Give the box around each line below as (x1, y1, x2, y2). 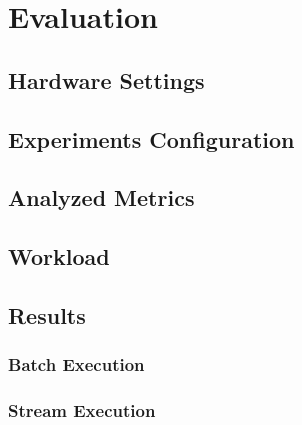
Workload (8, 241, 110, 272)
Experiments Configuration (8, 123, 295, 154)
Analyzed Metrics (8, 182, 195, 213)
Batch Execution (8, 352, 145, 377)
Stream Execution (8, 398, 156, 423)
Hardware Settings (8, 64, 205, 95)
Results (8, 299, 86, 330)
